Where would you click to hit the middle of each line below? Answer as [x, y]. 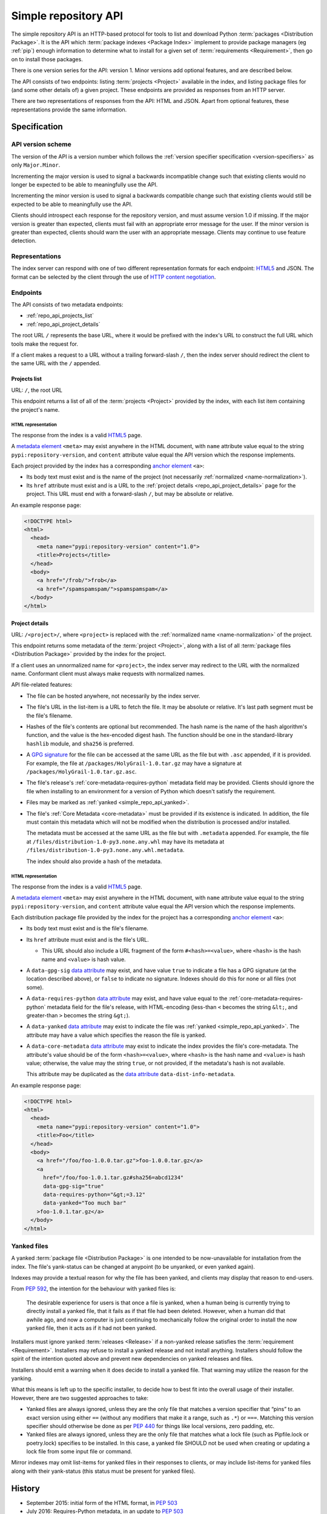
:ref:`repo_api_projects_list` [60, 316]
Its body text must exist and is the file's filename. [87, 928]
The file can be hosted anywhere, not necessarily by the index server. [113, 696]
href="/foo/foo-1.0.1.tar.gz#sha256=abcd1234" [114, 1178]
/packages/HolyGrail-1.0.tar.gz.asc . [81, 772]
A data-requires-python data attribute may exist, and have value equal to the [127, 999]
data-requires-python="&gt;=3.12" [94, 1194]
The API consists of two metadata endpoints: [67, 305]
